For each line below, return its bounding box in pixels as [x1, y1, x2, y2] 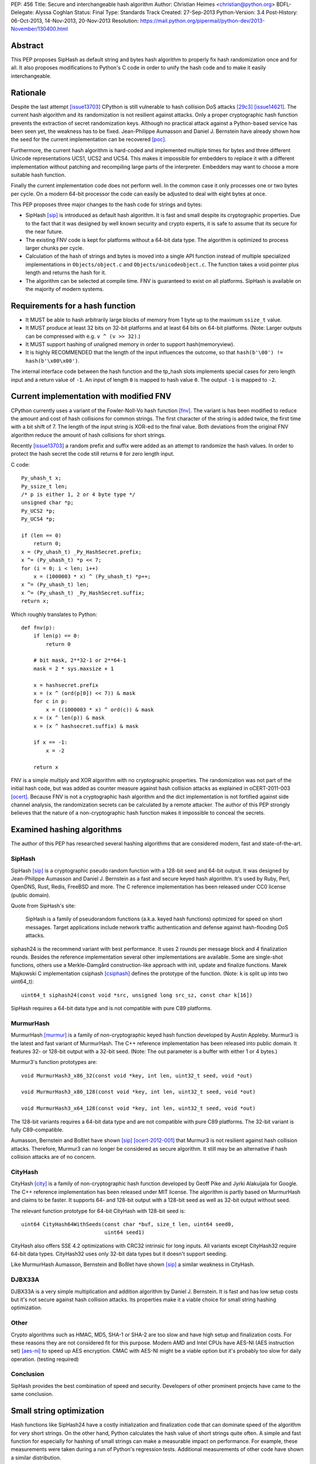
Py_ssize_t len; [21, 483, 68, 490]
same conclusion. [11, 1391, 54, 1398]
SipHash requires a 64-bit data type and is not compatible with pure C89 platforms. [11, 1005, 212, 1011]
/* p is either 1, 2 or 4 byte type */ [21, 491, 136, 498]
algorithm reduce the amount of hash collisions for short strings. [11, 431, 166, 439]
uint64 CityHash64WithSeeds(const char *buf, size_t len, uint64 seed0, [21, 1221, 234, 1227]
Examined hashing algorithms [11, 825, 122, 834]
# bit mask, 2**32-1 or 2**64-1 [33, 657, 126, 664]
